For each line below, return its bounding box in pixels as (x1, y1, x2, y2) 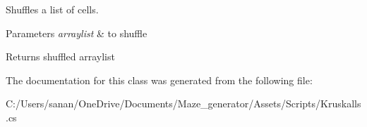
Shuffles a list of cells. (6, 2, 99, 16)
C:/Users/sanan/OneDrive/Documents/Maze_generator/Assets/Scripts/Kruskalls (6, 96, 361, 111)
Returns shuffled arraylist (6, 49, 115, 64)
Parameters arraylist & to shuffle (6, 25, 148, 40)
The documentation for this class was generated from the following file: (6, 72, 313, 87)
